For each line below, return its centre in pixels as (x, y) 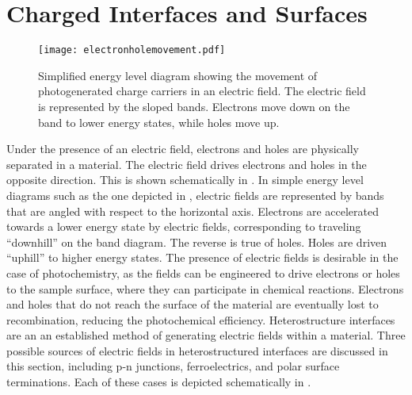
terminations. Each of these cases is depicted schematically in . (159, 382)
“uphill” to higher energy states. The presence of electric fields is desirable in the (202, 257)
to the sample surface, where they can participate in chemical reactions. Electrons (205, 288)
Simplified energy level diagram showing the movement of (178, 75)
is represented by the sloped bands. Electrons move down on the (194, 106)
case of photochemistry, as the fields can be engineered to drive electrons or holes (203, 272)
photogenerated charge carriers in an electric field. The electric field (202, 91)
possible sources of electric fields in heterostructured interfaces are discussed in (197, 350)
